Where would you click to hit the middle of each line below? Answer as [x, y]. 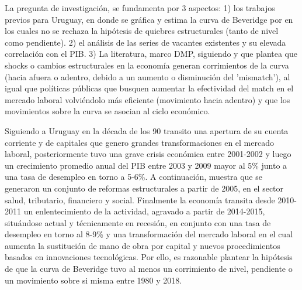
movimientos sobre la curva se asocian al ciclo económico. [107, 111]
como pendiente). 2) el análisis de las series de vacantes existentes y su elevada [145, 42]
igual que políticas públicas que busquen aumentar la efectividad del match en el [149, 88]
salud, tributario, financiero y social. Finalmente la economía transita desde [140, 199]
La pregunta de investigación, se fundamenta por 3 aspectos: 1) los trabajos [140, 8]
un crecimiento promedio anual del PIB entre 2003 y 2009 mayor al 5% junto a [146, 165]
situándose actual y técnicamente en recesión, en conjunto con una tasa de [138, 222]
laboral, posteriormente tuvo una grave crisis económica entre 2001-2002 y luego [148, 154]
